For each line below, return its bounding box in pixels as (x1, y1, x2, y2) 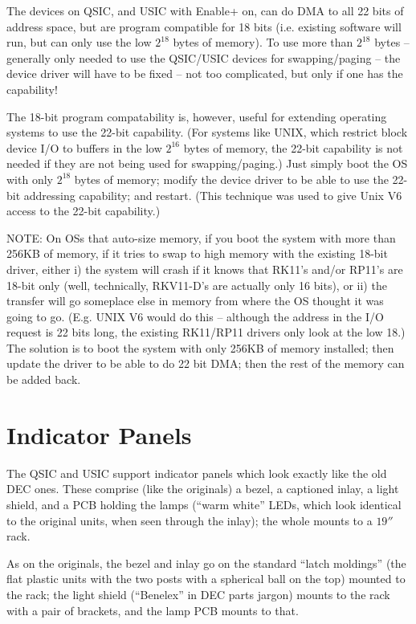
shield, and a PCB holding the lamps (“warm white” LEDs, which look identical (6, 496, 402, 512)
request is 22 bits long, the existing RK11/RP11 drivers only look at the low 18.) (6, 324, 406, 341)
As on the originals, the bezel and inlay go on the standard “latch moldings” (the (6, 554, 406, 571)
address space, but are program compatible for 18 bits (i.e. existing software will (6, 18, 402, 35)
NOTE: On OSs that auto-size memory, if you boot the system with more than (6, 229, 396, 246)
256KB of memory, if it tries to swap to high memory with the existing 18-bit (6, 245, 388, 262)
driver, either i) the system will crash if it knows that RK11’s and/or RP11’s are (6, 260, 403, 277)
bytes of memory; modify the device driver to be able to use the (74, 170, 389, 187)
